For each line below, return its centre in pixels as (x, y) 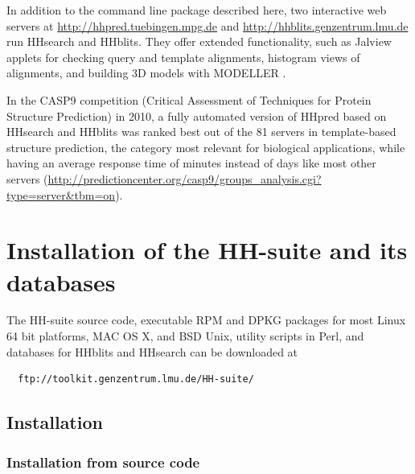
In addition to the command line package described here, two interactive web (197, 10)
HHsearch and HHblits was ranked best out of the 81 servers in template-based (201, 132)
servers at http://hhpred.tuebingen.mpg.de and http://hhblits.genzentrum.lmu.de (207, 25)
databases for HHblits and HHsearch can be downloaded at (152, 351)
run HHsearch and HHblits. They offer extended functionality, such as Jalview (199, 41)
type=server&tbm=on (61, 194)
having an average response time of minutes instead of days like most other (191, 163)
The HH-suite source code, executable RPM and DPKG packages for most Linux (206, 320)
